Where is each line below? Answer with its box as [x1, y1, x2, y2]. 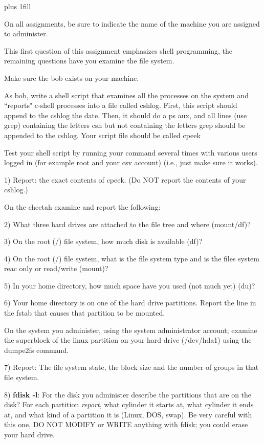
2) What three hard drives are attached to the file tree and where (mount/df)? [4, 218, 251, 229]
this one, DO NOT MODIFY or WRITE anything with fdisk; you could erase [4, 419, 248, 430]
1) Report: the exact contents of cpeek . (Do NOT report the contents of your [4, 174, 246, 185]
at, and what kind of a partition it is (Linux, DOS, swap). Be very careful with [4, 409, 252, 419]
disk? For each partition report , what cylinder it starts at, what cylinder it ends [4, 399, 254, 410]
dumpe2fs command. [4, 344, 69, 355]
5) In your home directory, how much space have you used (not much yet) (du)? [4, 280, 255, 291]
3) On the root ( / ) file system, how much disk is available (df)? [4, 236, 203, 247]
